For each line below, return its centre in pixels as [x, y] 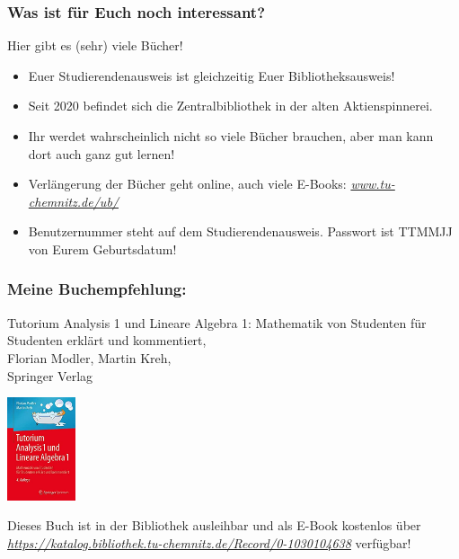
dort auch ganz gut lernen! [102, 153]
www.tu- [373, 184]
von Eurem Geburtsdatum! [102, 248]
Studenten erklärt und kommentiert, [107, 340]
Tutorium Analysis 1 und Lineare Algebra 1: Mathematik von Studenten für [217, 322]
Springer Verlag [50, 375]
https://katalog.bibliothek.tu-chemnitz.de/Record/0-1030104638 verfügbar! [209, 542]
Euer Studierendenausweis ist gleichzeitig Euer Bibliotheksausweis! [212, 75]
